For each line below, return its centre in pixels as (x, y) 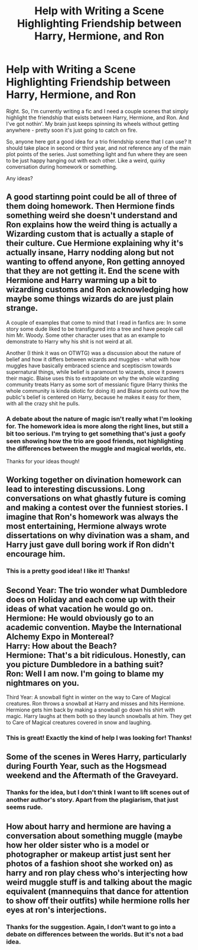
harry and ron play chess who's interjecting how (97, 873)
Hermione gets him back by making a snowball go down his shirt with (91, 710)
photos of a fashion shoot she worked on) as (90, 864)
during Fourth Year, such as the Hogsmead (87, 766)
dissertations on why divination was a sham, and (98, 536)
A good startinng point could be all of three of (92, 197)
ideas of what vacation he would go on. (80, 609)
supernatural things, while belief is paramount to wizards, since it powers (95, 371)
